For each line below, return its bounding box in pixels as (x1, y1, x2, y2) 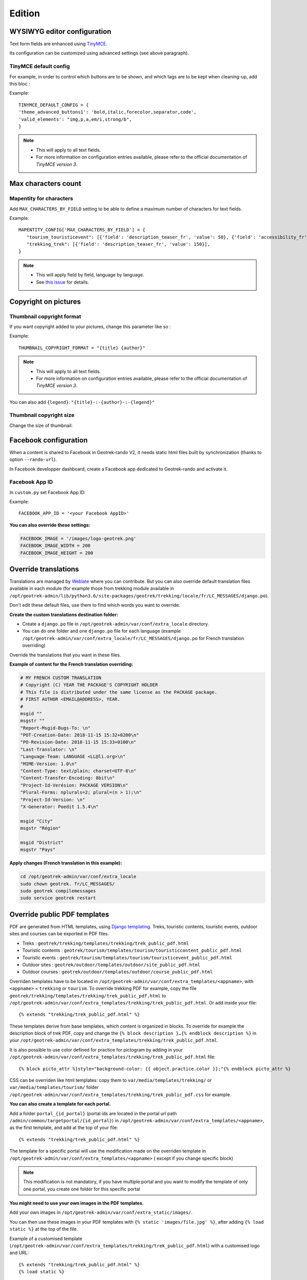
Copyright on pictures (9, 297, 81, 306)
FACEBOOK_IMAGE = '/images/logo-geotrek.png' (20, 536, 137, 541)
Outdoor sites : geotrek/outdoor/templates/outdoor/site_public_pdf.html (22, 962, 201, 968)
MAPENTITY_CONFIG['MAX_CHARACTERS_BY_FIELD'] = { (18, 227, 146, 233)
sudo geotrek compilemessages (20, 888, 96, 894)
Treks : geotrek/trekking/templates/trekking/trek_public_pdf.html (22, 940, 189, 946)
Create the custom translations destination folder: (9, 611, 119, 617)
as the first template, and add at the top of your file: (9, 1124, 118, 1131)
